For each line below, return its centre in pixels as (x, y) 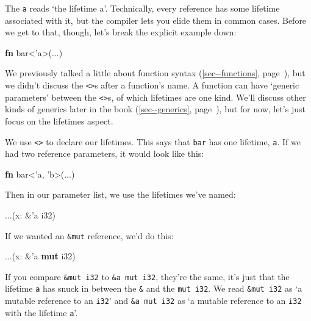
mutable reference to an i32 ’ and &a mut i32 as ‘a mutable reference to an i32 (153, 301)
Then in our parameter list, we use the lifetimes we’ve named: (120, 194)
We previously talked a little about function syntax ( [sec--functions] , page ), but (155, 73)
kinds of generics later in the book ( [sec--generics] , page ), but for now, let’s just (155, 109)
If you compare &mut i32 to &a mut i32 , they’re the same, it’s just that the (147, 276)
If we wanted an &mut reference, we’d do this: (89, 235)
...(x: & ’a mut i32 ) (40, 256)
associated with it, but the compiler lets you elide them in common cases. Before (156, 20)
